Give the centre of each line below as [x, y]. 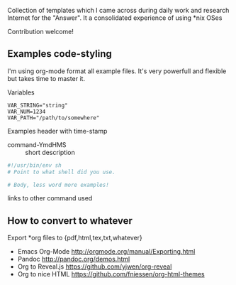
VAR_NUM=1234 [27, 112]
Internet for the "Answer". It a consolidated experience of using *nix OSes [115, 18]
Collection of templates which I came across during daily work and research [118, 10]
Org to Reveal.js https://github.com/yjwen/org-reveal [95, 267]
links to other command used [50, 198]
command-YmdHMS [37, 144]
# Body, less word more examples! [58, 185]
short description [50, 152]
